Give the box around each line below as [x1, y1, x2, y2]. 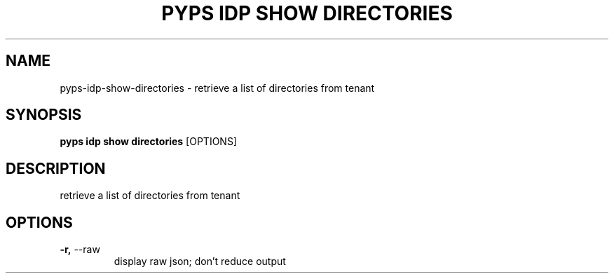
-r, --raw [60, 243, 100, 256]
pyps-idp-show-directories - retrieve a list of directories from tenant [60, 81, 375, 94]
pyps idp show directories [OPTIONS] [60, 135, 238, 148]
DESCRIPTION [6, 159, 106, 177]
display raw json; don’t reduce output [114, 255, 286, 268]
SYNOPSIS [6, 106, 82, 124]
